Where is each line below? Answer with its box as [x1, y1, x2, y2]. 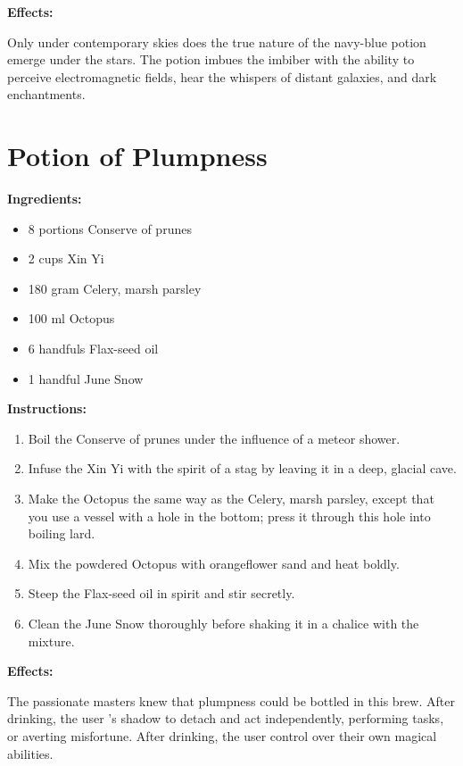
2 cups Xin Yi [28, 249, 104, 268]
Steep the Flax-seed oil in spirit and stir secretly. [28, 584, 295, 603]
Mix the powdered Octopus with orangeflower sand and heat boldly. [28, 554, 400, 572]
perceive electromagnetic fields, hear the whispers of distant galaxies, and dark [7, 67, 437, 86]
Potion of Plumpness [7, 137, 268, 174]
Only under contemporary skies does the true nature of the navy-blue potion [7, 32, 426, 51]
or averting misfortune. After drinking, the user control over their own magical [7, 726, 437, 745]
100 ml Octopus [28, 309, 115, 328]
